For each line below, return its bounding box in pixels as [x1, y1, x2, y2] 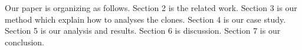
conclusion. [5, 35, 44, 48]
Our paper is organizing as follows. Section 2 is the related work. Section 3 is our [5, 2, 297, 13]
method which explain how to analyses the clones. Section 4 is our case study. [5, 13, 286, 25]
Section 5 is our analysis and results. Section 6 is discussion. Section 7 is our [5, 24, 281, 37]
